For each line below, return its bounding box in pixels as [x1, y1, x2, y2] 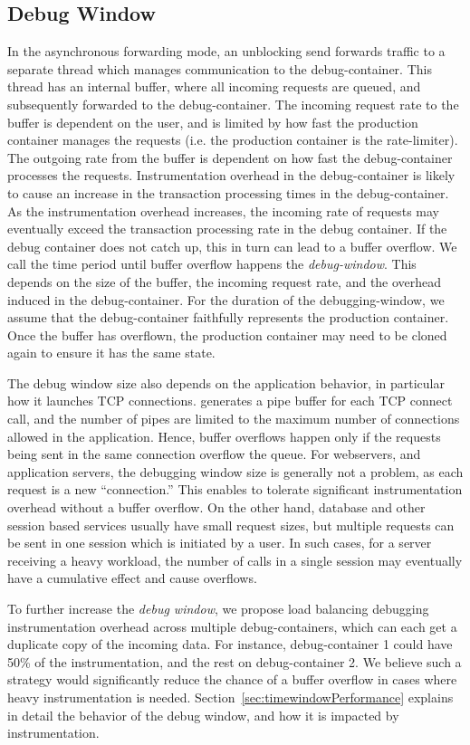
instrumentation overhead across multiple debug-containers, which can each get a [7, 616, 457, 635]
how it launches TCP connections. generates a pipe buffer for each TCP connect [7, 391, 453, 410]
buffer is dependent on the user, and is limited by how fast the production [7, 112, 418, 131]
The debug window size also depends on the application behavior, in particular [7, 373, 445, 392]
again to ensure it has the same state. [7, 343, 216, 362]
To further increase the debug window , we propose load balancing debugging [7, 599, 429, 618]
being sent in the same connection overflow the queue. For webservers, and [7, 444, 421, 463]
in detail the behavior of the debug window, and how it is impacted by [7, 705, 399, 724]
